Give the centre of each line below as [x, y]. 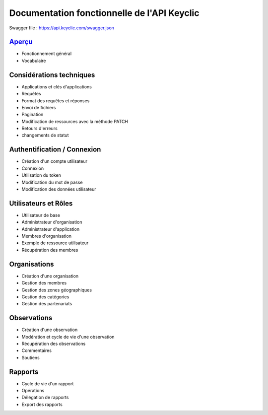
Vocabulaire [34, 61]
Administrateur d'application [50, 229]
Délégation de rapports [45, 398]
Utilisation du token [41, 175]
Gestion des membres [44, 283]
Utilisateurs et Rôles [41, 203]
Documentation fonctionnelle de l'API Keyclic [104, 13]
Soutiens [31, 357]
